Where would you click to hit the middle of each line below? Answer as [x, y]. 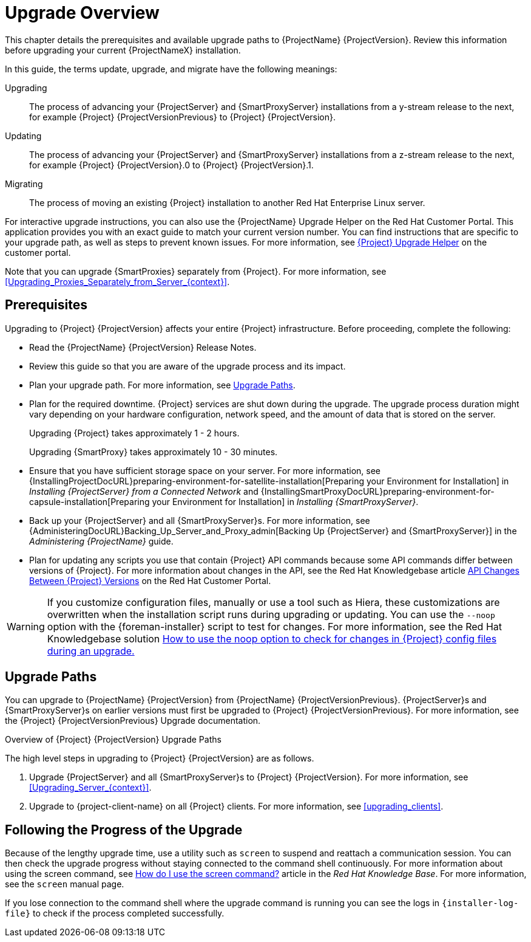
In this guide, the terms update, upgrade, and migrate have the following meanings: [171, 69]
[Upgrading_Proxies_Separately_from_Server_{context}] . [117, 281]
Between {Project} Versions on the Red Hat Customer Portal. [150, 580]
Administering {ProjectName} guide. [101, 541]
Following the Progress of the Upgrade [124, 830]
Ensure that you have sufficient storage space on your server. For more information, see [205, 470]
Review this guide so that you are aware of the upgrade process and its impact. [188, 366]
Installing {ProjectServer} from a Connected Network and [144, 491]
